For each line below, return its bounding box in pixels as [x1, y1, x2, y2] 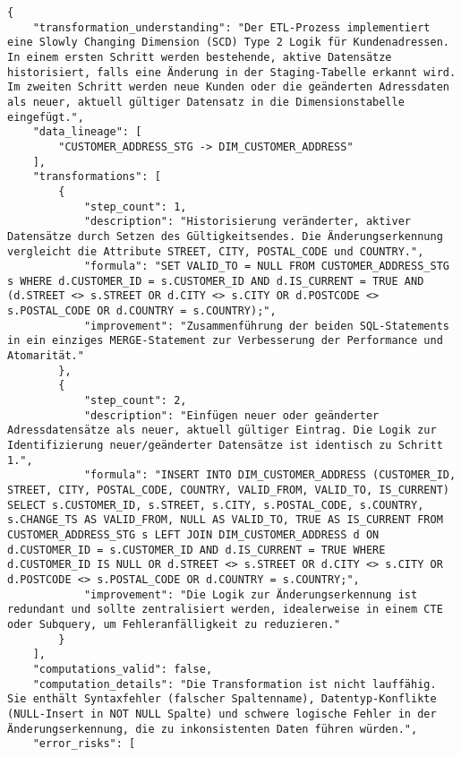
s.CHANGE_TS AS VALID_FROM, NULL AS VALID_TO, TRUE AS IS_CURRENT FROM [7, 513, 443, 527]
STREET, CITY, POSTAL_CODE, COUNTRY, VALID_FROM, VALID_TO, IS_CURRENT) [7, 484, 449, 496]
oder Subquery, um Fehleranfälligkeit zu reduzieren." [7, 617, 341, 631]
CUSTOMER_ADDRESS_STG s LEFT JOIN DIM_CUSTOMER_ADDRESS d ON [7, 528, 380, 541]
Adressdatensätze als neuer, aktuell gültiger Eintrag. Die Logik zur [7, 424, 437, 437]
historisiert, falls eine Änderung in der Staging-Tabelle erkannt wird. [7, 65, 457, 79]
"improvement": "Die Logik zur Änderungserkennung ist [83, 588, 418, 601]
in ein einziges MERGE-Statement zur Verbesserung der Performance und [7, 334, 443, 348]
